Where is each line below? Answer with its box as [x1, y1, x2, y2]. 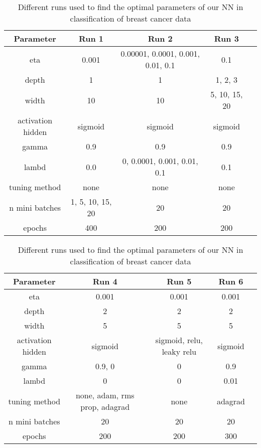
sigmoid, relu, [155, 334, 203, 346]
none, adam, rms [75, 389, 135, 401]
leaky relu [162, 346, 197, 357]
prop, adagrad [80, 401, 130, 412]
